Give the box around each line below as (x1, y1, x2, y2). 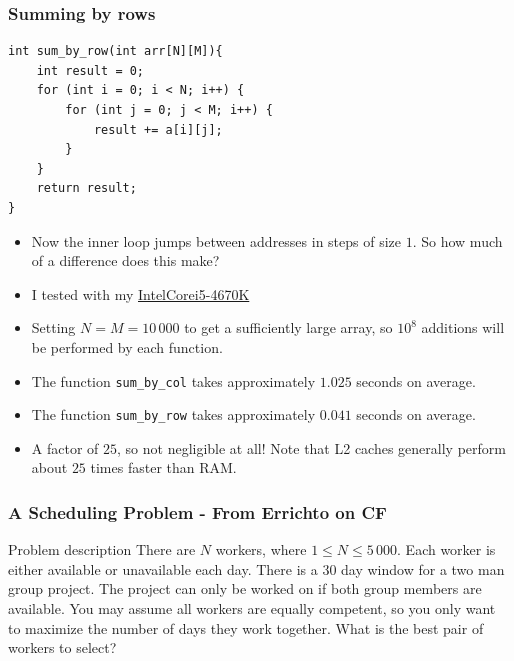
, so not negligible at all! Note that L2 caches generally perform (117, 437, 506, 458)
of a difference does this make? (31, 250, 220, 271)
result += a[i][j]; (93, 122, 223, 137)
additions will (421, 317, 505, 338)
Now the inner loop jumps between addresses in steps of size (31, 230, 402, 251)
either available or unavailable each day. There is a (8, 558, 318, 579)
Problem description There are (8, 539, 196, 560)
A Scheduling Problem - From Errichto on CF (8, 499, 387, 524)
